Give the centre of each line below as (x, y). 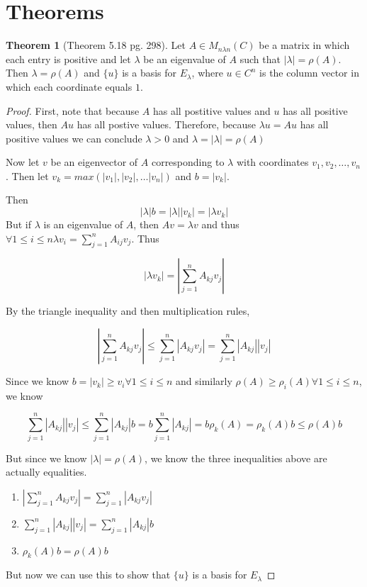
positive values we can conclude (74, 138)
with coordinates (272, 162)
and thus (220, 224)
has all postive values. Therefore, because (166, 124)
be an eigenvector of (94, 162)
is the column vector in (309, 73)
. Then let (27, 175)
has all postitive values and (211, 110)
